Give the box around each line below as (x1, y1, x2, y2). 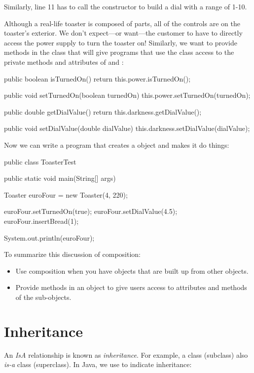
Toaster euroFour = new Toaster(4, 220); (4, 189, 128, 200)
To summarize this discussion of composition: (4, 249, 141, 259)
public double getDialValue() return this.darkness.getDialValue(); (4, 106, 202, 117)
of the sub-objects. (15, 291, 72, 302)
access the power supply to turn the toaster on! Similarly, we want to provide (4, 37, 237, 47)
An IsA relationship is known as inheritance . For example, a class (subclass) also (4, 349, 248, 360)
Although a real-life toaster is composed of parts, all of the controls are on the (4, 18, 240, 28)
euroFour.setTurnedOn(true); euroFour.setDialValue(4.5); (4, 206, 178, 216)
